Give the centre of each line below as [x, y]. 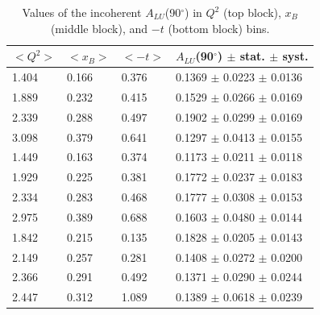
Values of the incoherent [82, 12]
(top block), [252, 12]
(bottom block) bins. [219, 28]
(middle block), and [99, 28]
